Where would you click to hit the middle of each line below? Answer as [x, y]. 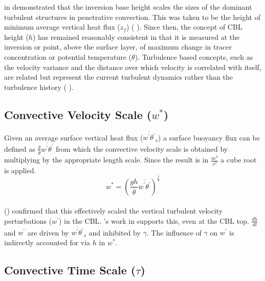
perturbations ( [28, 220]
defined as [20, 148]
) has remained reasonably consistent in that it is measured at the [136, 37]
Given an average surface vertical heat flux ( [74, 137]
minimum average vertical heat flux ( [62, 27]
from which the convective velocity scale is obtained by [142, 148]
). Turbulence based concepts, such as [194, 56]
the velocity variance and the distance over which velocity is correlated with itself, [133, 67]
